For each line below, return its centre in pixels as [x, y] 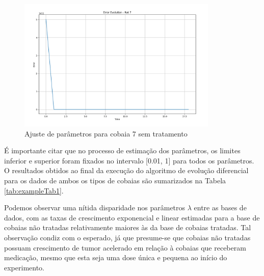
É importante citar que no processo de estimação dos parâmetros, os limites [122, 150]
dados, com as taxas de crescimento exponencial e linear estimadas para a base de [132, 217]
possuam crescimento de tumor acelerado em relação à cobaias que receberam [125, 247]
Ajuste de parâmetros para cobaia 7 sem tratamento [106, 133]
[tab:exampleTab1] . [34, 190]
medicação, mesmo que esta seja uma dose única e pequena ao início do [116, 257]
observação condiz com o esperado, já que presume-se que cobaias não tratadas [127, 237]
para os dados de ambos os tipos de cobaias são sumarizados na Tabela [115, 180]
